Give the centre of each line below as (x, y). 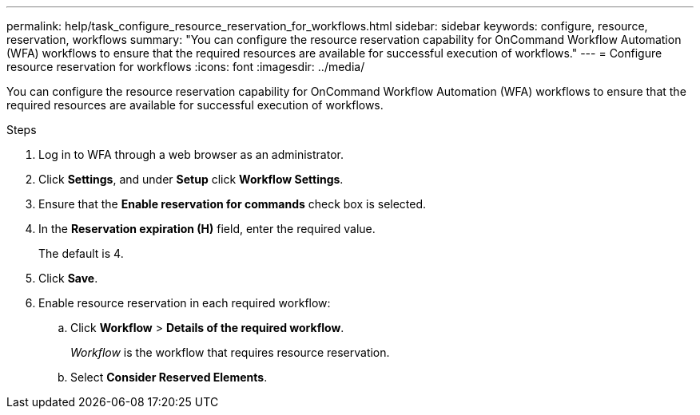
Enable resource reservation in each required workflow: (185, 303)
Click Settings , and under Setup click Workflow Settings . (191, 179)
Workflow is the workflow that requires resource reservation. (230, 352)
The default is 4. (81, 253)
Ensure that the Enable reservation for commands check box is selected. (233, 204)
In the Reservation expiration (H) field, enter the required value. (207, 229)
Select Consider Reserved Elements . (169, 377)
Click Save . (68, 278)
